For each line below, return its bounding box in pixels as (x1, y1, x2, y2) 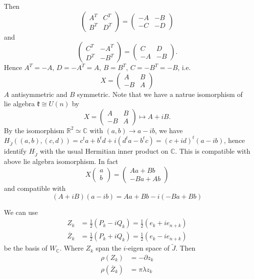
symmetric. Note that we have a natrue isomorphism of (77, 89, 243, 99)
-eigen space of (126, 243, 170, 253)
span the (95, 243, 121, 253)
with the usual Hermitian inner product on (40, 145, 168, 156)
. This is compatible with (175, 145, 251, 156)
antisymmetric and (11, 89, 68, 99)
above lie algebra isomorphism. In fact (4, 156, 118, 166)
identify (4, 145, 27, 156)
